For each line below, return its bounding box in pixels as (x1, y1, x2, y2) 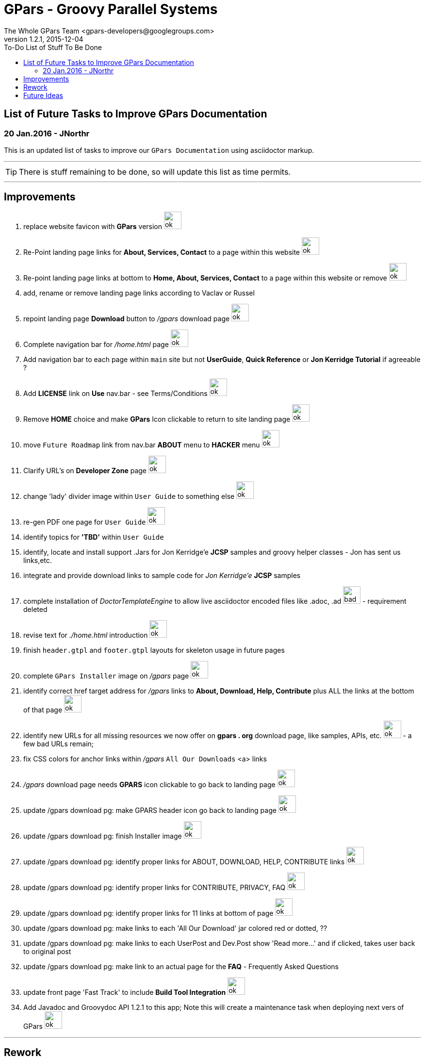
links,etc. (23, 556, 52, 564)
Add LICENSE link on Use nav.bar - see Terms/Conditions (23, 389, 208, 397)
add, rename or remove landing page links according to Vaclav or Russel (23, 288, 255, 297)
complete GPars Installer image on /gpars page (23, 671, 189, 680)
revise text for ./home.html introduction (23, 630, 148, 639)
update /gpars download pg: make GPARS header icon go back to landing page (23, 806, 277, 814)
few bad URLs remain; (23, 739, 94, 748)
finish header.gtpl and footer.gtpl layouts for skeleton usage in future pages (23, 645, 285, 654)
